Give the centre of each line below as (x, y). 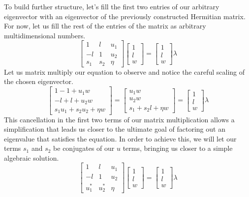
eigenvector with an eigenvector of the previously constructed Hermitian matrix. (125, 16)
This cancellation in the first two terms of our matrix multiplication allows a (119, 119)
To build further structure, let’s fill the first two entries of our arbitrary (112, 6)
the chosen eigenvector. (39, 81)
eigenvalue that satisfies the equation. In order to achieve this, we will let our (120, 138)
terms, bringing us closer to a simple (178, 148)
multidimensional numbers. (45, 35)
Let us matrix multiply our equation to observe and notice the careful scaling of (124, 71)
